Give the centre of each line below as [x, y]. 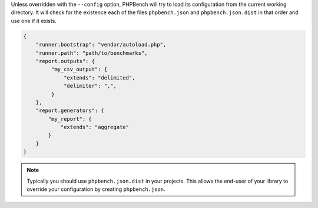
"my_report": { [70, 119]
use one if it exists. [34, 21]
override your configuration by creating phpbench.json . [96, 189]
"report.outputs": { [65, 61]
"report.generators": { [70, 111]
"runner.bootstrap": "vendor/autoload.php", [101, 45]
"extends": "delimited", [100, 77]
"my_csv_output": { [79, 70]
